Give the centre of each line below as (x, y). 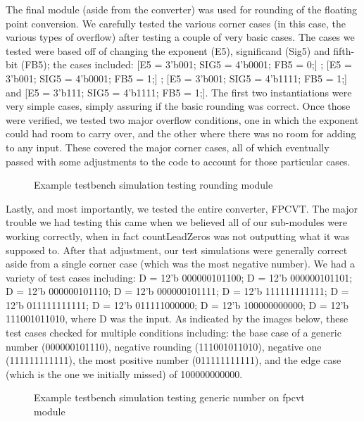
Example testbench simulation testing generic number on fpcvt (169, 397)
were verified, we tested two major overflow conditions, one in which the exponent (182, 119)
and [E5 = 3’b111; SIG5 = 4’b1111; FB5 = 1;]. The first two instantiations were (179, 92)
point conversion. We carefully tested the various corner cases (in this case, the (176, 23)
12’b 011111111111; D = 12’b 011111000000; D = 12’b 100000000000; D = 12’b (177, 304)
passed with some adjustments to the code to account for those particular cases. (178, 161)
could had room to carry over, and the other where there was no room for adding (181, 133)
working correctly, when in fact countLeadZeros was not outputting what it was (178, 235)
